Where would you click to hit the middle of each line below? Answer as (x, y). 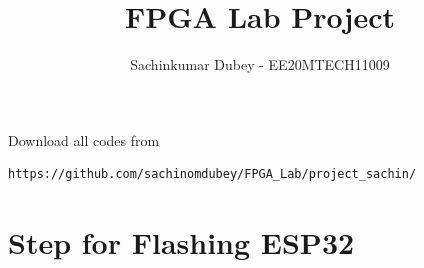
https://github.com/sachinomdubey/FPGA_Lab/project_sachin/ (212, 174)
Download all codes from (84, 139)
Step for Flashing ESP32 (181, 242)
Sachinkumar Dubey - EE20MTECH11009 (260, 64)
